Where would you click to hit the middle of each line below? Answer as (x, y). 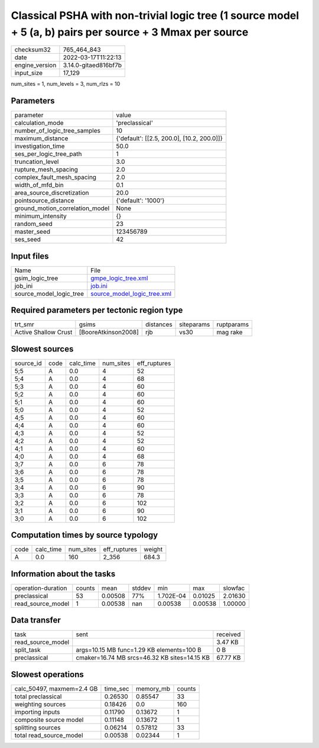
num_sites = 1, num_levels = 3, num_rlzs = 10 (66, 84)
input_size (29, 73)
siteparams (195, 324)
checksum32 (33, 50)
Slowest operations (47, 674)
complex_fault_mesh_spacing (56, 178)
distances (159, 324)
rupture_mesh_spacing (46, 170)
